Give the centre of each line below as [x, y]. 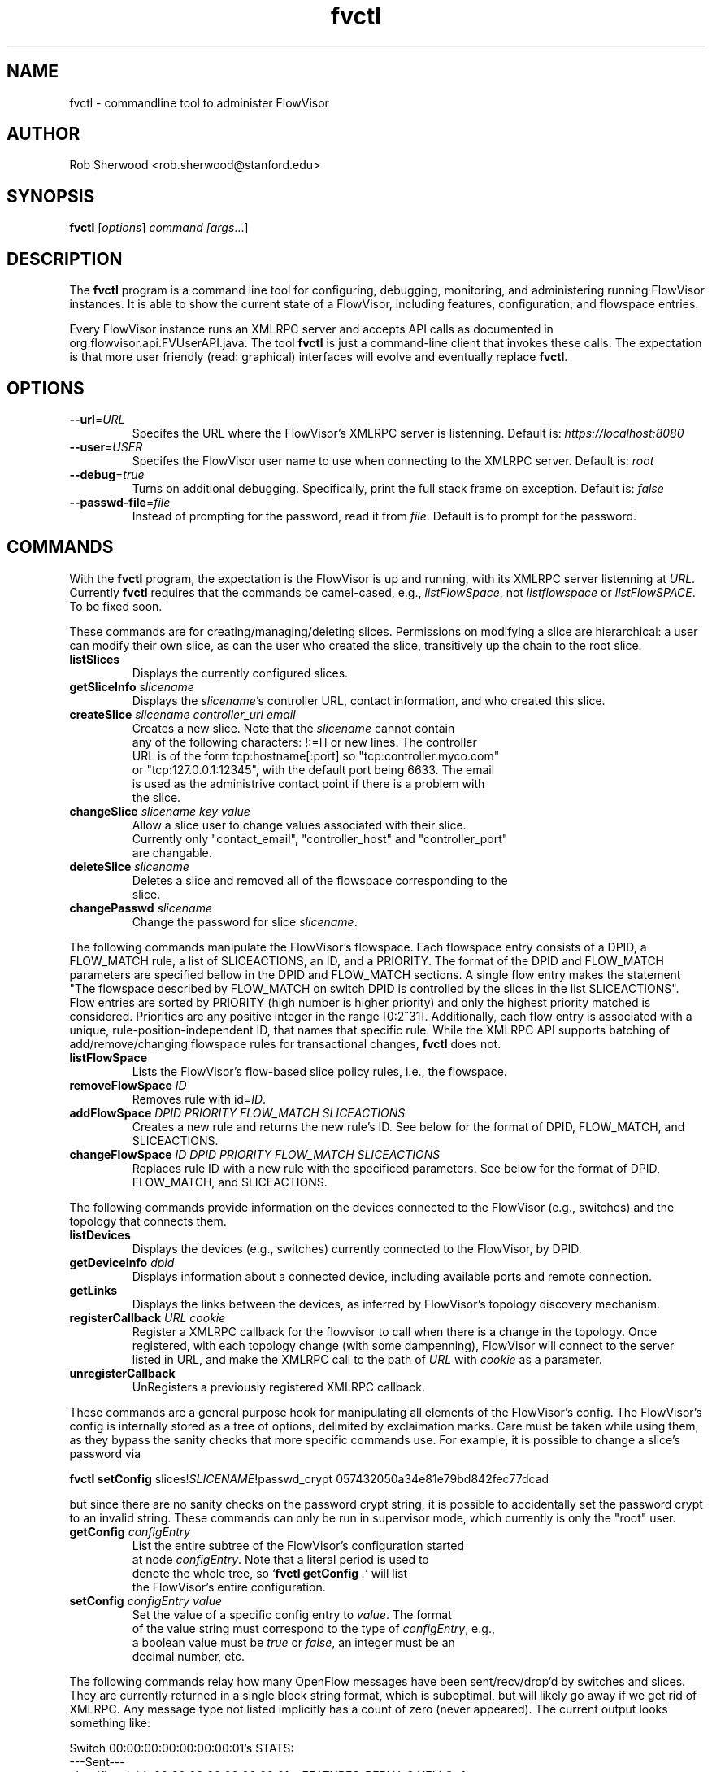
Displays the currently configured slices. [240, 673]
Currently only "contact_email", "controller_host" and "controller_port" [320, 838]
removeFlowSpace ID [128, 1085]
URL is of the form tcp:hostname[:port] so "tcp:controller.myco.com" [316, 755]
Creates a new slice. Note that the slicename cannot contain [293, 728]
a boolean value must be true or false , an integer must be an [293, 1642]
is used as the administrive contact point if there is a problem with [308, 783]
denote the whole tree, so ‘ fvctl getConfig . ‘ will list [270, 1573]
